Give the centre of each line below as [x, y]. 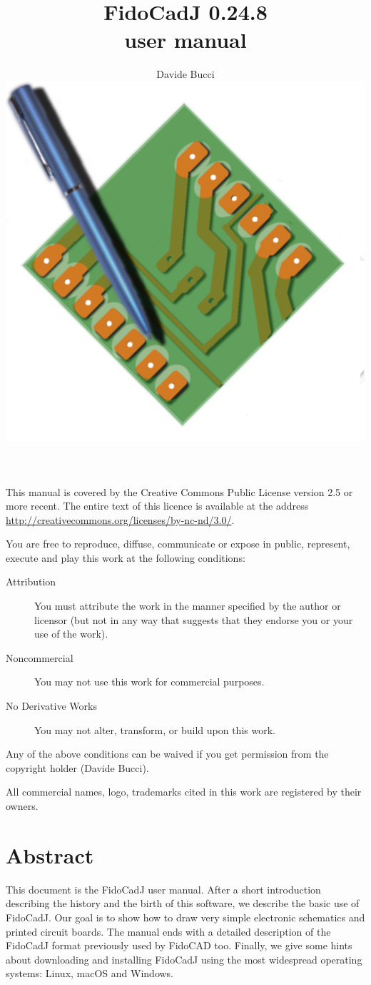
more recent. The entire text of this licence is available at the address [157, 506]
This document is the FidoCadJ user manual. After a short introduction [163, 889]
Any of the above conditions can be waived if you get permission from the [167, 754]
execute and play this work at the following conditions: [126, 557]
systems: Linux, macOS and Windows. [90, 973]
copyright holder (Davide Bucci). [77, 767]
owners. [22, 806]
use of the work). [71, 634]
